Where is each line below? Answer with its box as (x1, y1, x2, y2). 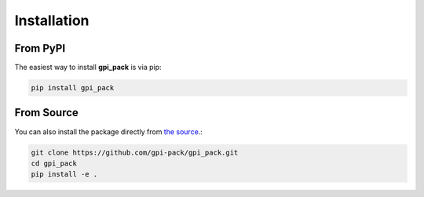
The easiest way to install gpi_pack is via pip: (14, 63, 162, 72)
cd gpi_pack (31, 159, 78, 168)
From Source (14, 106, 79, 119)
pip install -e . (31, 170, 98, 179)
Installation (14, 12, 90, 29)
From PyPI (14, 42, 66, 55)
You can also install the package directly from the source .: (14, 126, 203, 137)
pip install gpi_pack (31, 83, 115, 93)
